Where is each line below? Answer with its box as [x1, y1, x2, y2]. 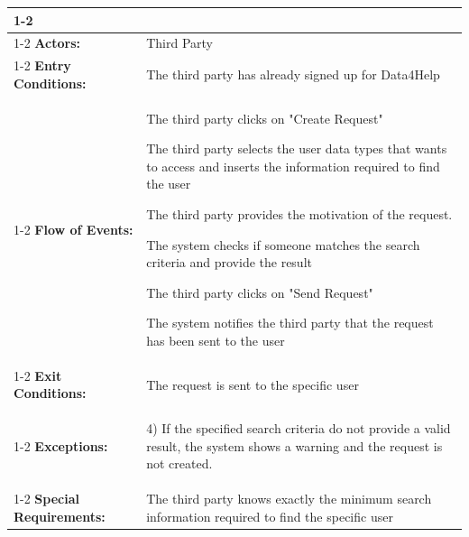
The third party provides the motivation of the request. [146, 205, 453, 223]
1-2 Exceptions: [14, 436, 108, 455]
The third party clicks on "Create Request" [146, 108, 383, 127]
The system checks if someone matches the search [146, 235, 420, 254]
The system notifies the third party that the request [146, 313, 434, 332]
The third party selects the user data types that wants [146, 139, 447, 158]
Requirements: [14, 506, 106, 525]
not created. [146, 454, 213, 473]
